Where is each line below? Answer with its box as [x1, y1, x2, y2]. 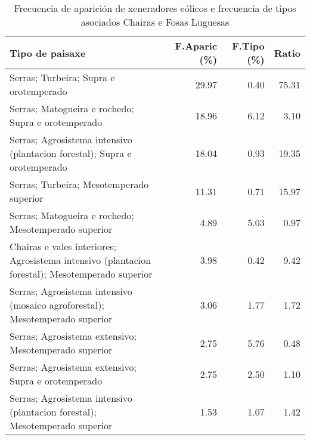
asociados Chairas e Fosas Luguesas [80, 15, 230, 29]
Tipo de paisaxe [10, 45, 86, 60]
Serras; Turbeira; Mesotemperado [10, 177, 149, 191]
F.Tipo [232, 39, 265, 53]
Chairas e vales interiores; [10, 239, 117, 253]
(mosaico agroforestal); [10, 298, 104, 312]
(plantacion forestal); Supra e [10, 146, 132, 160]
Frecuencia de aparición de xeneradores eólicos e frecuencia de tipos [14, 1, 296, 15]
